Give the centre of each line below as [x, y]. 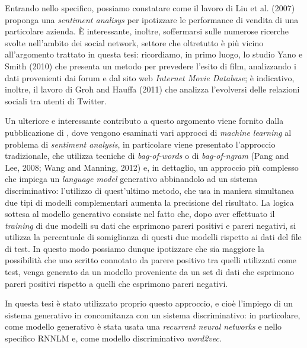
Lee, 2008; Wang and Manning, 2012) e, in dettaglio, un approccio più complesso [152, 167]
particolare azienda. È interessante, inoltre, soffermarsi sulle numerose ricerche [147, 31]
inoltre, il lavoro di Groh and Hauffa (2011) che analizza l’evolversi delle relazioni [152, 89]
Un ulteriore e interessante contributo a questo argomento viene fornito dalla [144, 121]
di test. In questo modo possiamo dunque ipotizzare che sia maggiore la [135, 248]
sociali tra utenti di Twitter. [56, 100]
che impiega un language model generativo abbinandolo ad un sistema [131, 179]
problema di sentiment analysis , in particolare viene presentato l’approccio [140, 144]
